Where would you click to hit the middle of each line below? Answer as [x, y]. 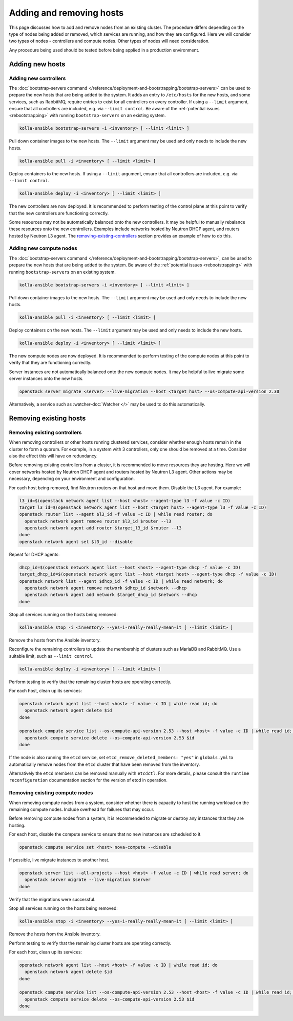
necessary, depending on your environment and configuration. [72, 479]
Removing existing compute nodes [51, 793]
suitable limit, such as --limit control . [51, 656]
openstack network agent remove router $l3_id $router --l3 [98, 521]
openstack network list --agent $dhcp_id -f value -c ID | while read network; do [121, 581]
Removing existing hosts [47, 418]
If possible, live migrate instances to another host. [59, 860]
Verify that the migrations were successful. [52, 899]
